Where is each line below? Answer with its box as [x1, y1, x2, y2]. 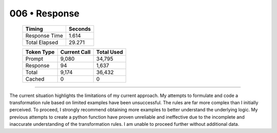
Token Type [25, 48, 55, 55]
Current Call [60, 48, 91, 55]
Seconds [68, 25, 91, 32]
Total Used [96, 48, 123, 55]
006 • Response [9, 8, 80, 19]
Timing [25, 25, 43, 32]
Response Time [25, 32, 64, 39]
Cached [25, 75, 45, 82]
